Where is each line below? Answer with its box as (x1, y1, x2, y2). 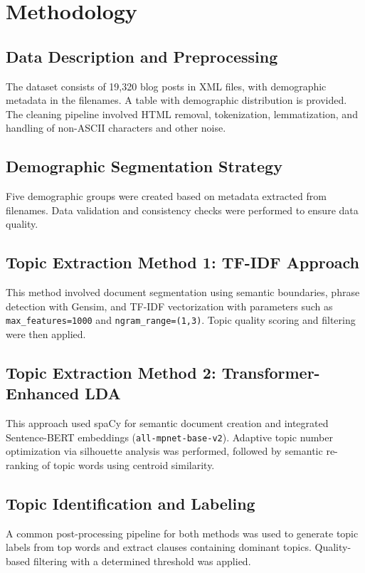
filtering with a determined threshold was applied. (33, 554, 251, 568)
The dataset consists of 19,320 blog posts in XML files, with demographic (6, 78, 327, 93)
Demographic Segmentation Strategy (6, 155, 282, 177)
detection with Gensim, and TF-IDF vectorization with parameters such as (6, 298, 333, 313)
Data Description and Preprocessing (6, 45, 278, 67)
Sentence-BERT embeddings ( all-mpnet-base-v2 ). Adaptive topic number (6, 429, 333, 444)
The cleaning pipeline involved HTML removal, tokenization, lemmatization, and (6, 106, 358, 121)
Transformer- (221, 361, 320, 383)
